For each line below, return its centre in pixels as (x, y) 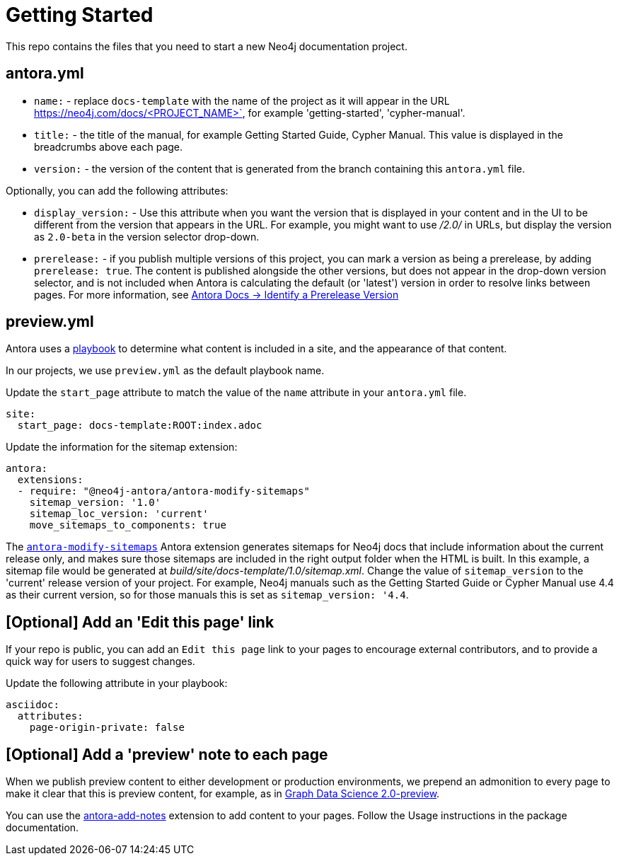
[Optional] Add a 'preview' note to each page (167, 754)
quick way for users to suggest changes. (100, 661)
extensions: (50, 480)
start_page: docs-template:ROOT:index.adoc (140, 426)
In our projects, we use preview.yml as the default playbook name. (165, 371)
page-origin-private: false (107, 728)
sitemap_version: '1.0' (95, 503)
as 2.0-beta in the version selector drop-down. (147, 236)
